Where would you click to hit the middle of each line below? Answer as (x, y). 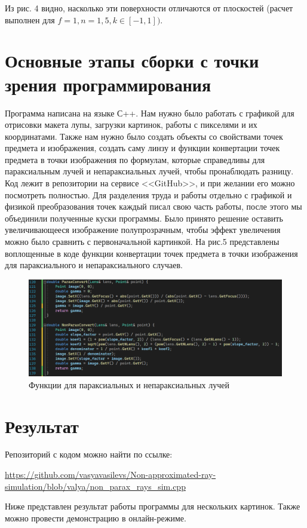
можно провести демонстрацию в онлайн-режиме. (96, 518)
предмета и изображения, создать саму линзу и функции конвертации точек (142, 148)
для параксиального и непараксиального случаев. (94, 265)
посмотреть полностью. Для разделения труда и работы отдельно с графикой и (148, 194)
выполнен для (30, 19)
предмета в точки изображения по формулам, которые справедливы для (135, 159)
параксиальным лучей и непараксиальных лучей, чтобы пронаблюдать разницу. (149, 171)
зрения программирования (108, 84)
